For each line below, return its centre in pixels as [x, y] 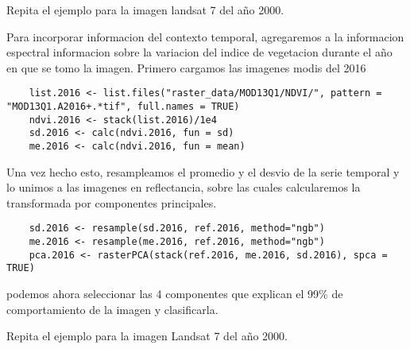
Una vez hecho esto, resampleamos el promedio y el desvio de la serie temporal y [203, 171]
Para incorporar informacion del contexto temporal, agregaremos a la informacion [205, 36]
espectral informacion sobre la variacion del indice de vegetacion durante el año [199, 52]
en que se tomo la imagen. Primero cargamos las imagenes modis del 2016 [186, 67]
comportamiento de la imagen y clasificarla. [112, 309]
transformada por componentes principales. [112, 202]
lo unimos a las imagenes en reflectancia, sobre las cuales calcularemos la [184, 187]
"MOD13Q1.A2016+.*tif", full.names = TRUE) [123, 107]
